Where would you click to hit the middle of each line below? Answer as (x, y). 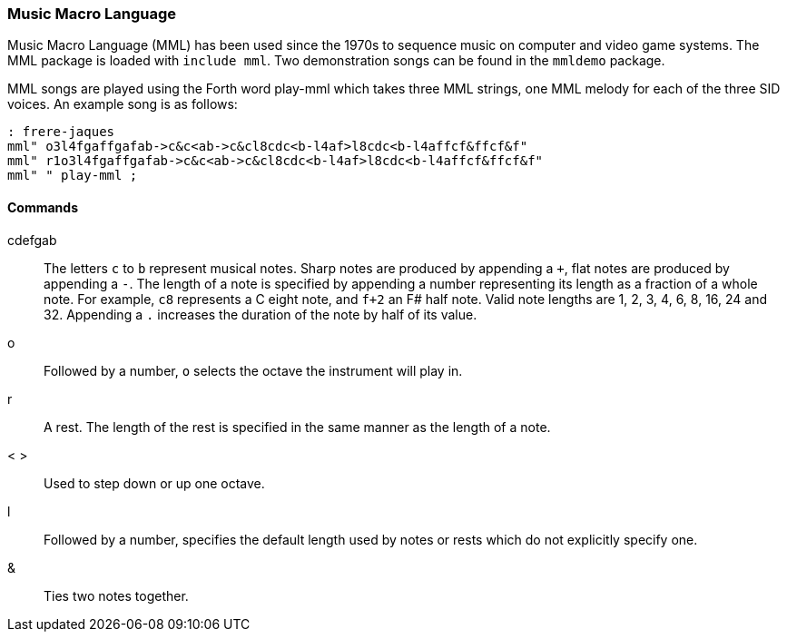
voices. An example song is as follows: (123, 104)
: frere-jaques (61, 132)
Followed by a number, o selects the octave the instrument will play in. (253, 370)
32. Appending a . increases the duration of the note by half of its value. (261, 314)
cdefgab (32, 240)
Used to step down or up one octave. (154, 483)
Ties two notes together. (116, 595)
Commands (43, 207)
